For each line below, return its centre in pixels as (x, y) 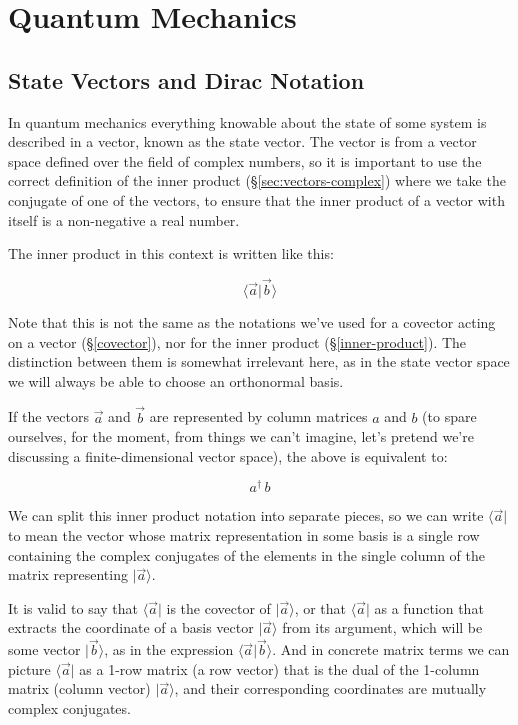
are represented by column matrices (258, 416)
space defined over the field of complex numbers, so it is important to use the (245, 160)
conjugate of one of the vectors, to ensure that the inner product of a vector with (256, 199)
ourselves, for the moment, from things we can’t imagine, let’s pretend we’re (241, 436)
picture (29, 668)
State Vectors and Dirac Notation (186, 79)
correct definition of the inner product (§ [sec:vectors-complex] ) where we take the (257, 180)
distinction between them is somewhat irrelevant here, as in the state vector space (259, 361)
